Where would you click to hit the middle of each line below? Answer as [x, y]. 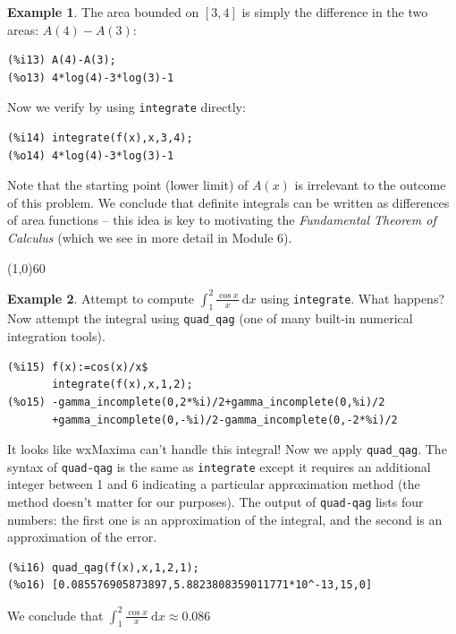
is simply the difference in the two [335, 12]
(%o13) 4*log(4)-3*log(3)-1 [91, 77]
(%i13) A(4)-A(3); [62, 60]
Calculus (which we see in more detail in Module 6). [150, 237]
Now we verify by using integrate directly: [127, 107]
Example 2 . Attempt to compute [101, 298]
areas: [23, 29]
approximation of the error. [82, 537]
